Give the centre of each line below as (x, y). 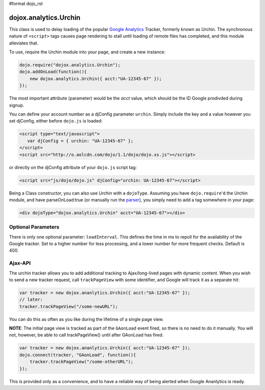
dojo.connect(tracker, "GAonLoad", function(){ (78, 355)
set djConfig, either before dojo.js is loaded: (56, 121)
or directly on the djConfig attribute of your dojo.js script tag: (73, 167)
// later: (31, 300)
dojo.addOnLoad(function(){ (53, 72)
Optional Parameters (34, 227)
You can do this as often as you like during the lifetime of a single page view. (86, 319)
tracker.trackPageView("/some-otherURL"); (81, 362)
